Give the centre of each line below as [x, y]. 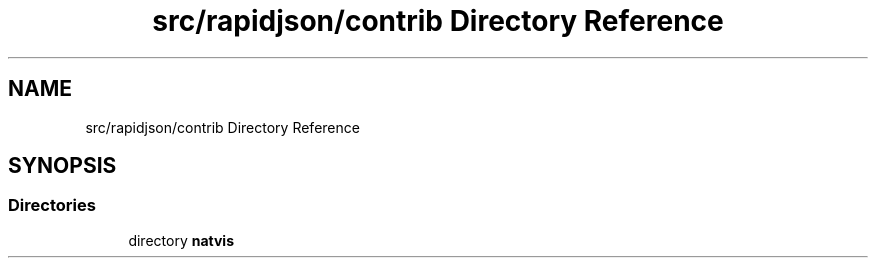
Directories [52, 205]
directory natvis [181, 240]
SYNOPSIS [62, 166]
